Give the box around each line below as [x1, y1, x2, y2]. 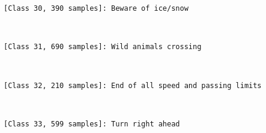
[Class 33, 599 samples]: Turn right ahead [4, 119, 180, 128]
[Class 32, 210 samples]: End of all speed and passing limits [4, 81, 262, 90]
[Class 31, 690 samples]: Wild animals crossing [4, 43, 202, 52]
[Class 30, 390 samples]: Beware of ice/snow [4, 4, 189, 13]
